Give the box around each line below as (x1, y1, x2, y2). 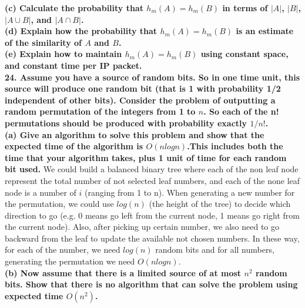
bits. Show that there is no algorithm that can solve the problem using (5, 278, 298, 290)
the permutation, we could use (5, 197, 114, 210)
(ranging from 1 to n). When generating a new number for (85, 186, 295, 198)
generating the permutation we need (5, 255, 135, 267)
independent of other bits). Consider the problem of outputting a (5, 93, 276, 106)
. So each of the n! (203, 105, 279, 118)
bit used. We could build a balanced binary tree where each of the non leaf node (5, 163, 299, 175)
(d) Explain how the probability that (5, 25, 157, 37)
